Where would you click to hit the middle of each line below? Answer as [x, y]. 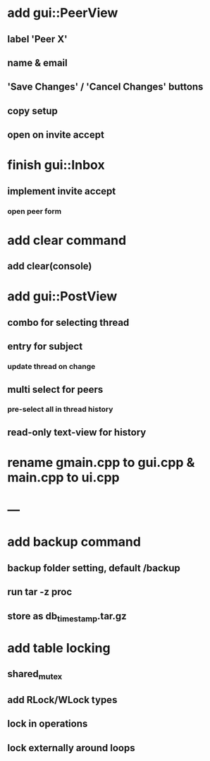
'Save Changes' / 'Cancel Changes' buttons [105, 87]
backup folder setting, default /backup [94, 568]
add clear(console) [50, 266]
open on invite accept [56, 135]
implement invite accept [62, 191]
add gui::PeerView [63, 13]
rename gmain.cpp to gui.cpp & [101, 463]
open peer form [35, 211]
